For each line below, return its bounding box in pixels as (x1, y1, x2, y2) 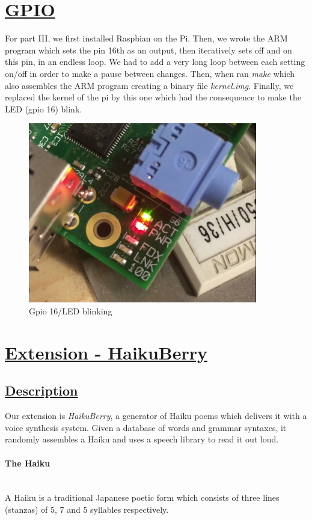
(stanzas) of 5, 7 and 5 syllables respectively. (5, 503, 169, 516)
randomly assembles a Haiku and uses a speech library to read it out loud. (5, 433, 279, 445)
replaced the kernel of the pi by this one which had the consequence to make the (5, 91, 301, 103)
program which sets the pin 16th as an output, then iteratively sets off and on (5, 43, 292, 56)
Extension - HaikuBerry (5, 340, 208, 364)
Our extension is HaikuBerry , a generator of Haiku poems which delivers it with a (5, 409, 307, 422)
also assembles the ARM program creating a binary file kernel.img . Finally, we (5, 79, 294, 91)
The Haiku (5, 456, 50, 469)
